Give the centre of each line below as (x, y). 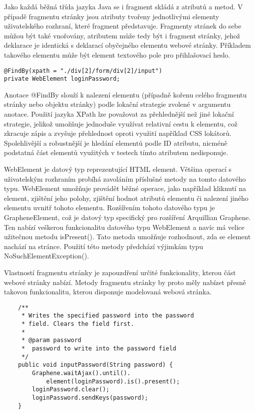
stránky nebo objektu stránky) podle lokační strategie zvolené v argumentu (117, 104)
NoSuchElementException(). (47, 256)
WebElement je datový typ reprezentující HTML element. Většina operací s (118, 169)
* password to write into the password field (99, 349)
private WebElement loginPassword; (62, 79)
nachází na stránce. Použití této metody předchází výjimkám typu (104, 246)
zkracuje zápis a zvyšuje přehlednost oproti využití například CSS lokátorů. (118, 133)
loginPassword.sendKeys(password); (90, 397)
